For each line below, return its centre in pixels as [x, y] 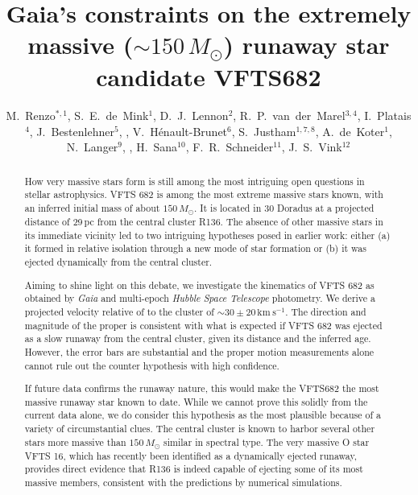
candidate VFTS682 [209, 77]
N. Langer [92, 147]
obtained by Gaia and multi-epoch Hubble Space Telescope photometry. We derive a [200, 298]
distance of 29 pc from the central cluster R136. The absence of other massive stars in [204, 222]
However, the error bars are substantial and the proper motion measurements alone [199, 351]
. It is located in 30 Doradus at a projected [284, 208]
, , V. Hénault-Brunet [173, 131]
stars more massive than [75, 441]
